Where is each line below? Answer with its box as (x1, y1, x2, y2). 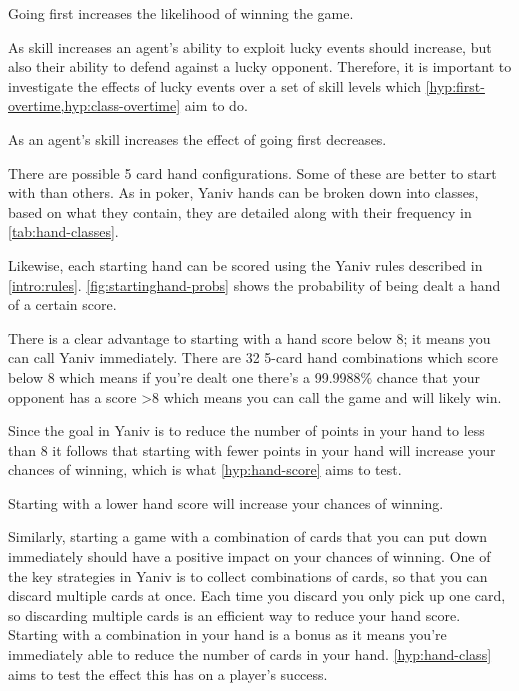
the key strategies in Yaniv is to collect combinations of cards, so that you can (8, 565, 488, 586)
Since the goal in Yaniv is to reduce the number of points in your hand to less (8, 420, 485, 441)
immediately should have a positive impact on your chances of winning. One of (8, 546, 491, 567)
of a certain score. (8, 294, 117, 315)
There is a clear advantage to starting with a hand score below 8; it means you (8, 327, 491, 348)
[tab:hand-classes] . (8, 221, 119, 242)
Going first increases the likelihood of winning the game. (8, 3, 354, 23)
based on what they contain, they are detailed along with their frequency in (8, 201, 472, 222)
